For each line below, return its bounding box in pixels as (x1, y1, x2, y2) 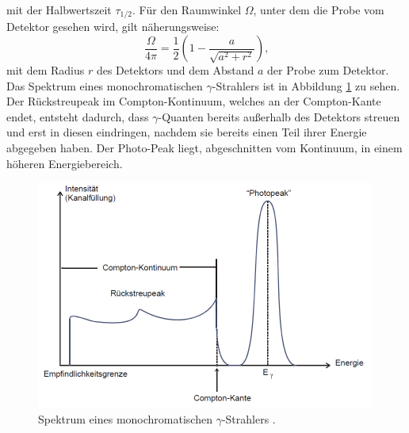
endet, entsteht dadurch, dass (6, 108, 149, 125)
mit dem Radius (6, 62, 85, 79)
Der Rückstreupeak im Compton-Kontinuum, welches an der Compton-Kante (6, 93, 381, 109)
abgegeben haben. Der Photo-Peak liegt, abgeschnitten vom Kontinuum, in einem (6, 140, 403, 156)
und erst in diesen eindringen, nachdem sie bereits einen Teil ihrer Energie (6, 124, 367, 140)
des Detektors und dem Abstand (96, 62, 254, 79)
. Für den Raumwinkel (132, 2, 242, 17)
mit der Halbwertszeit (6, 2, 112, 17)
